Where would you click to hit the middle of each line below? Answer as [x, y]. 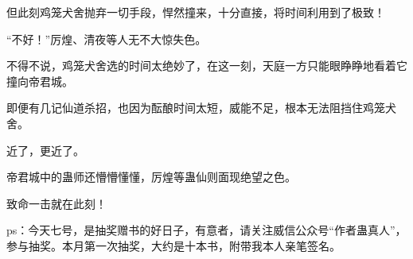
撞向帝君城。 [40, 81]
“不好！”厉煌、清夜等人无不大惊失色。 [107, 39]
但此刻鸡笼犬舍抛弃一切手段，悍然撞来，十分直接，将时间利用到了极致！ [196, 12]
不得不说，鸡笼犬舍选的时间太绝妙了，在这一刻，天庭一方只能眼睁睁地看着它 [207, 66]
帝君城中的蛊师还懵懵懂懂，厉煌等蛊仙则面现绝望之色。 [151, 177]
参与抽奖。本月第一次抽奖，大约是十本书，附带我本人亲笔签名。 [173, 245]
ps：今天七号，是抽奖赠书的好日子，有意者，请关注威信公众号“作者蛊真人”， [206, 230]
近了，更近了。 [45, 150]
